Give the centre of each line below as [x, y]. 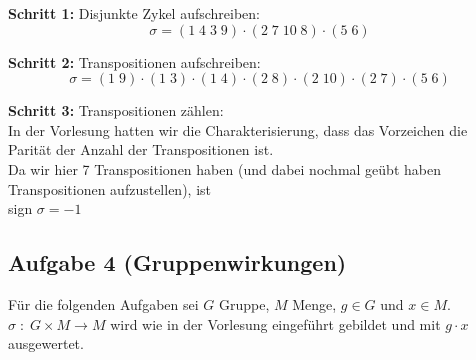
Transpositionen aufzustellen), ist [109, 188]
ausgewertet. [46, 343]
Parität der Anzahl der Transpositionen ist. [141, 149]
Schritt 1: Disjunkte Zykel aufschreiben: [134, 13]
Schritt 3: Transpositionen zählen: [116, 110]
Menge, [314, 303]
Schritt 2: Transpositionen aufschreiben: [134, 61]
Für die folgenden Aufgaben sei [103, 303]
